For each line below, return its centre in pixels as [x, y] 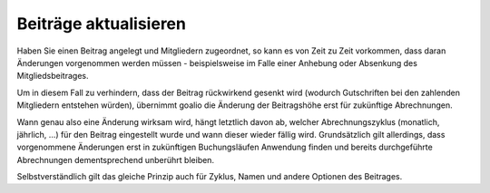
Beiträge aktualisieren [101, 24]
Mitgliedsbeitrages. [53, 76]
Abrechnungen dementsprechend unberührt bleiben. [116, 159]
